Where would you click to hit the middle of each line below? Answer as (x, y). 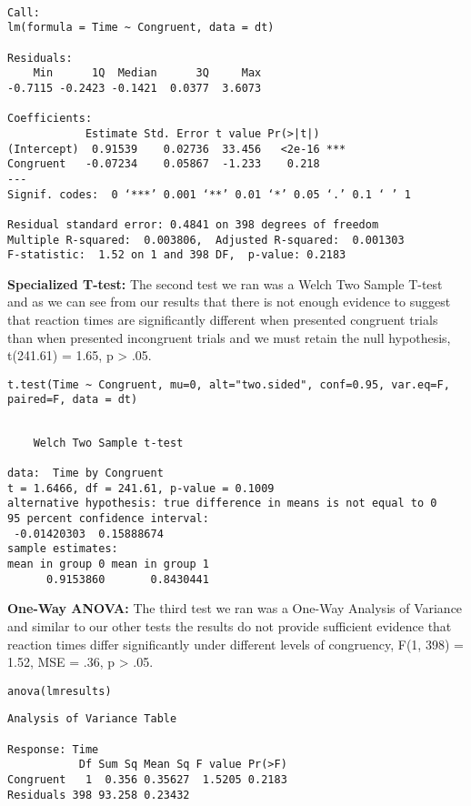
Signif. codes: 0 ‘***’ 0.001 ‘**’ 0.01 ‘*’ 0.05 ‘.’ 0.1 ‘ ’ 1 (209, 194)
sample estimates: (63, 549)
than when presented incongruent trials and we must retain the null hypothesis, (229, 337)
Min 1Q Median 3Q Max (147, 73)
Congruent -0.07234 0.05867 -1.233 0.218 (164, 164)
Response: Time (53, 749)
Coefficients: (50, 119)
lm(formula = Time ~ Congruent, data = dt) (141, 28)
